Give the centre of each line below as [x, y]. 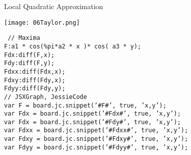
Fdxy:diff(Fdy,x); [35, 80]
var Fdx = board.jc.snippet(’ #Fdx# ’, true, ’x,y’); [92, 114]
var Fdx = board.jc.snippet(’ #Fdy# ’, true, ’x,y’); [92, 122]
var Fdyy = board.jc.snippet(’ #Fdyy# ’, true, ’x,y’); [96, 147]
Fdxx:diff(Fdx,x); [35, 71]
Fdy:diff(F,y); [29, 63]
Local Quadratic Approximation [54, 6]
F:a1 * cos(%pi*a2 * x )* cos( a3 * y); [73, 46]
